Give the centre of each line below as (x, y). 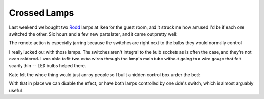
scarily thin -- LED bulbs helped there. (47, 65)
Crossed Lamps (42, 13)
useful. (16, 90)
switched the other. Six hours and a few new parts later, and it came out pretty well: (93, 34)
